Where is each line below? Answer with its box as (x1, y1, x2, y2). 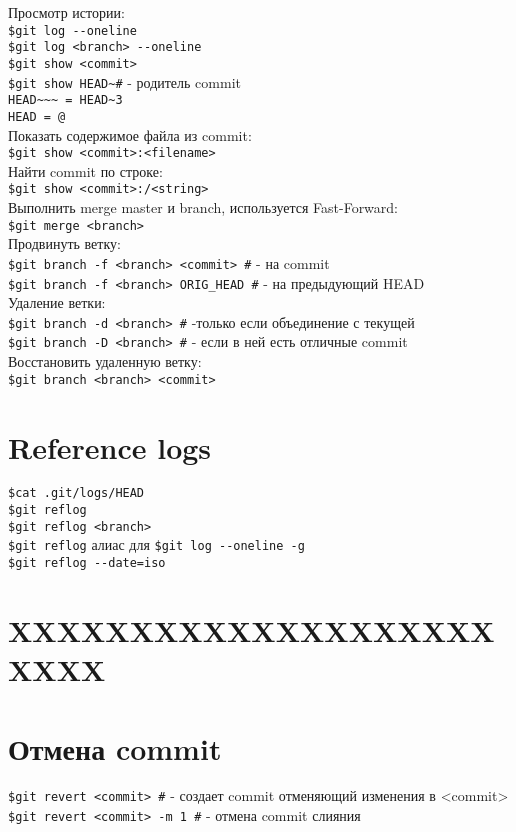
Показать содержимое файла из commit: (8, 124, 252, 145)
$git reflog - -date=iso (8, 556, 166, 571)
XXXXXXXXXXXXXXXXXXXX (8, 609, 495, 650)
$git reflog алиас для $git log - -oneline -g (8, 534, 305, 555)
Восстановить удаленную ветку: (8, 351, 202, 372)
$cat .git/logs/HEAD (8, 486, 145, 501)
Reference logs (8, 426, 212, 467)
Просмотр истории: (8, 2, 125, 22)
